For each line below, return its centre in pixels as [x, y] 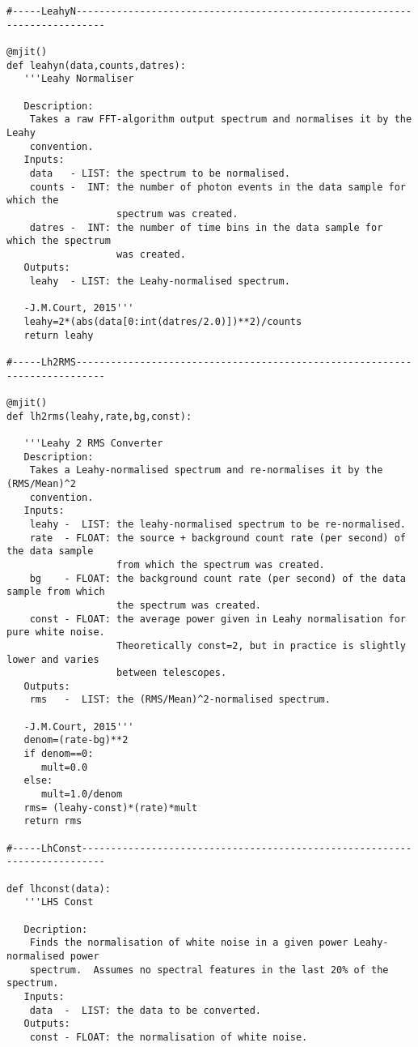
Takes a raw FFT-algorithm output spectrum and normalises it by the [221, 120]
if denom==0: [59, 754]
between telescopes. [172, 673]
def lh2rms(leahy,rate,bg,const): [99, 416]
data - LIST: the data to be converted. [145, 1010]
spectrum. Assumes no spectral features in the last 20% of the [209, 970]
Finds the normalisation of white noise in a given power [189, 943]
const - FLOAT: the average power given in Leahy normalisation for [217, 619]
